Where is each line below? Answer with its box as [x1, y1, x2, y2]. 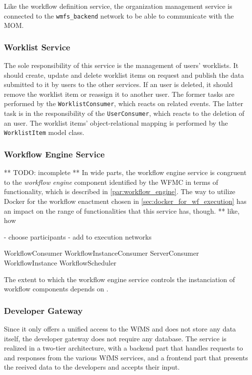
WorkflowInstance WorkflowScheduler [4, 257, 116, 267]
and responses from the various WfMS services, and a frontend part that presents [4, 352, 248, 362]
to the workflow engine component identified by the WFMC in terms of [4, 176, 218, 187]
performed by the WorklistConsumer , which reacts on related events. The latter [4, 98, 243, 109]
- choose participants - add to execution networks [4, 231, 152, 242]
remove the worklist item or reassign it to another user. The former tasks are [4, 88, 234, 99]
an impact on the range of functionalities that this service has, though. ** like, [4, 205, 240, 216]
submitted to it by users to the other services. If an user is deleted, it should [4, 79, 233, 89]
